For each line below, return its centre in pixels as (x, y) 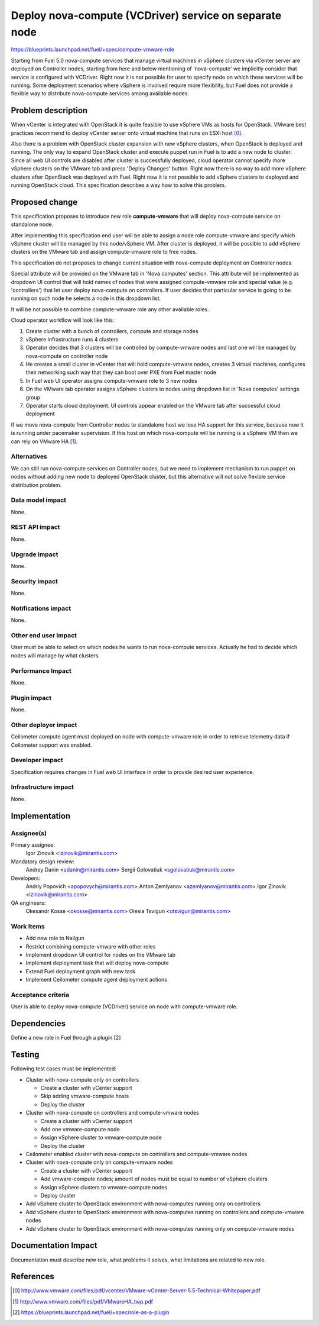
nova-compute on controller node (67, 356)
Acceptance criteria (40, 995)
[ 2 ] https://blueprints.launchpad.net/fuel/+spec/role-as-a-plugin (91, 1312)
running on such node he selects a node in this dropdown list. (86, 298)
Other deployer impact (44, 725)
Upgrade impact (35, 554)
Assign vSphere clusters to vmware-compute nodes (104, 1187)
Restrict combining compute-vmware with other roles (91, 946)
